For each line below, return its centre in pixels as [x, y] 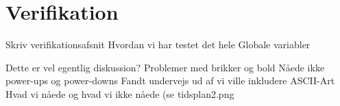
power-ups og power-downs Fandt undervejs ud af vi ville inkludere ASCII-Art [170, 81]
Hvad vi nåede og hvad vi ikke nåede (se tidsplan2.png [120, 93]
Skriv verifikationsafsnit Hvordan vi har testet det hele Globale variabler [158, 45]
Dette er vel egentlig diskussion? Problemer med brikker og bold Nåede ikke [165, 67]
